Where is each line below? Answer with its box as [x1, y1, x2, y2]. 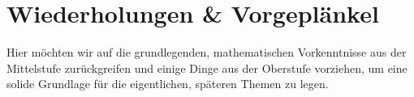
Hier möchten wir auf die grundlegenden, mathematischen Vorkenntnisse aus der [6, 44, 407, 61]
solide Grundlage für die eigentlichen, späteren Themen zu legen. [6, 75, 329, 92]
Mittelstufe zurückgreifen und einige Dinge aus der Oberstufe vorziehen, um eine [6, 59, 408, 76]
